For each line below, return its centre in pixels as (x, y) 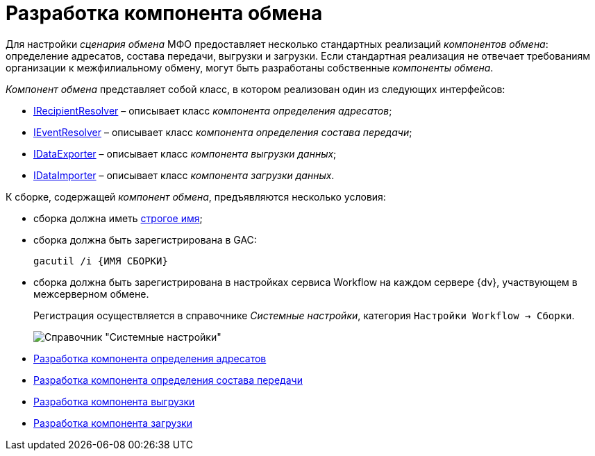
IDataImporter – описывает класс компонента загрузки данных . (184, 175)
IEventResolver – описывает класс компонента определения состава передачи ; (223, 132)
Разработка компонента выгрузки (114, 401)
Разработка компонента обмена (164, 13)
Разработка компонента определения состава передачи (168, 380)
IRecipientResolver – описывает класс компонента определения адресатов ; (213, 110)
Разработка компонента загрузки (113, 423)
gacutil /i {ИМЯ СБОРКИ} (101, 261)
